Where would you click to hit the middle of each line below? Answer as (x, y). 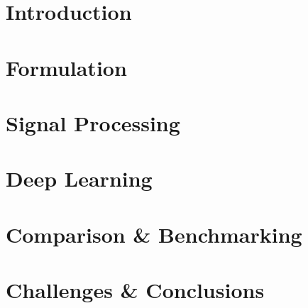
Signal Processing (93, 122)
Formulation (66, 67)
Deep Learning (79, 178)
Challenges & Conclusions (135, 290)
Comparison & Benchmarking (154, 234)
